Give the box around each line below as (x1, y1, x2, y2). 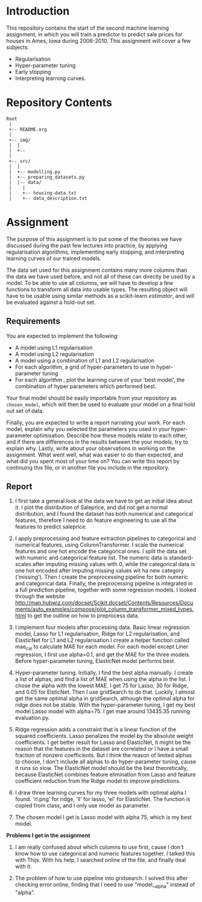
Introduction (6, 4, 70, 18)
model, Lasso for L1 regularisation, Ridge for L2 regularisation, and (14, 630, 180, 637)
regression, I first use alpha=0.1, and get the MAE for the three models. (14, 651, 191, 658)
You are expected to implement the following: (6, 332, 119, 340)
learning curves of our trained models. (6, 254, 101, 262)
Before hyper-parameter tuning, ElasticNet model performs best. (14, 657, 176, 665)
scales (14, 561, 32, 568)
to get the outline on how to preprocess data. (27, 612, 140, 619)
